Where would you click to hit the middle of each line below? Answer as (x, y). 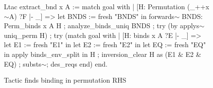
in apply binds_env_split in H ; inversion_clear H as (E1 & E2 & (103, 54)
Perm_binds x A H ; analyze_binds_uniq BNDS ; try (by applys (102, 26)
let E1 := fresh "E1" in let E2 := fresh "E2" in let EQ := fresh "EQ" (105, 44)
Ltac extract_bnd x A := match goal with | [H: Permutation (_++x (107, 6)
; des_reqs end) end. (77, 63)
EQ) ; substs (23, 63)
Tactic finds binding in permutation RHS (65, 80)
